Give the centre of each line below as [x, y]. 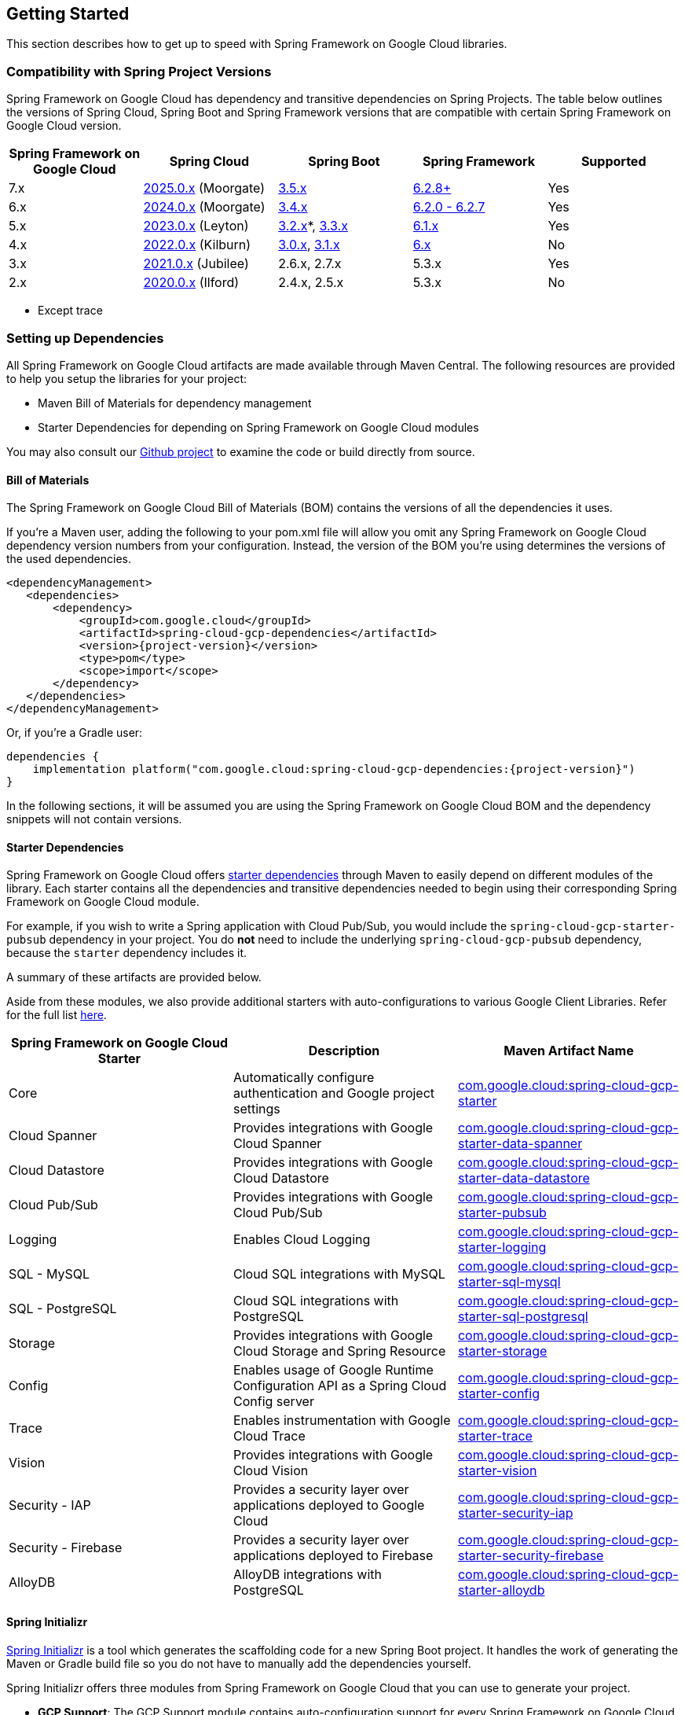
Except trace [70, 311]
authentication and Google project [334, 1093]
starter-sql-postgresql [523, 1317]
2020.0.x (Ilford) [191, 283]
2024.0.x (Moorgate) [204, 207]
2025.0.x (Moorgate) [204, 188]
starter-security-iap [515, 1513]
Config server [273, 1402]
